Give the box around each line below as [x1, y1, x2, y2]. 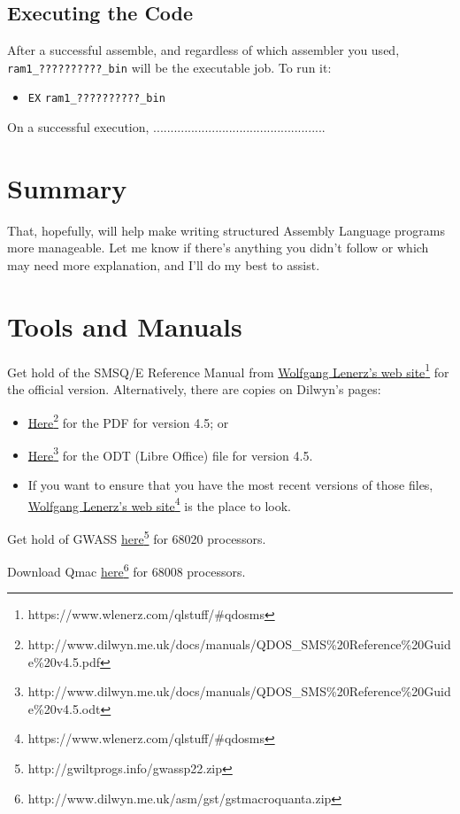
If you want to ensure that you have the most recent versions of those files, [27, 476, 433, 494]
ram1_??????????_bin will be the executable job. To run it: [7, 58, 332, 76]
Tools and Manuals [7, 307, 242, 344]
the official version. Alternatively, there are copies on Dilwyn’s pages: [7, 379, 381, 398]
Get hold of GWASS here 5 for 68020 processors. [7, 526, 266, 547]
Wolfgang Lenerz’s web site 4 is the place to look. [27, 493, 291, 515]
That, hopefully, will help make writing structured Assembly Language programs [7, 221, 446, 239]
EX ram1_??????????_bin [27, 92, 165, 105]
